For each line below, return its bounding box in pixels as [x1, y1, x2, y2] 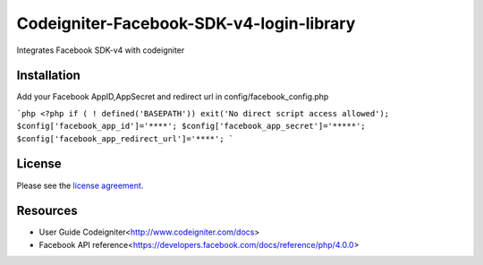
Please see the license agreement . [16, 180, 144, 191]
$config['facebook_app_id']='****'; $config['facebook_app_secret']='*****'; [16, 121, 366, 132]
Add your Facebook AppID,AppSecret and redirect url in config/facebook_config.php [16, 91, 329, 102]
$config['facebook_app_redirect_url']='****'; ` [16, 133, 234, 143]
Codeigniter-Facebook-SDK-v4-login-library [16, 13, 356, 33]
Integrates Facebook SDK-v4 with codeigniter [16, 45, 185, 56]
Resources [16, 203, 78, 218]
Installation [16, 68, 80, 83]
